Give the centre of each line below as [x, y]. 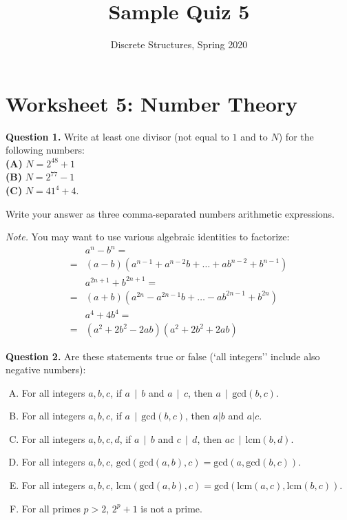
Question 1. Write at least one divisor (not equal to [117, 136]
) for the [296, 136]
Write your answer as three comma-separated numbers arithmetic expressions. [170, 213]
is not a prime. [171, 508]
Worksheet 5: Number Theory [152, 103]
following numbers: [45, 150]
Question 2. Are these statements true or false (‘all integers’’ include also [163, 356]
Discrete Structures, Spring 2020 [179, 44]
